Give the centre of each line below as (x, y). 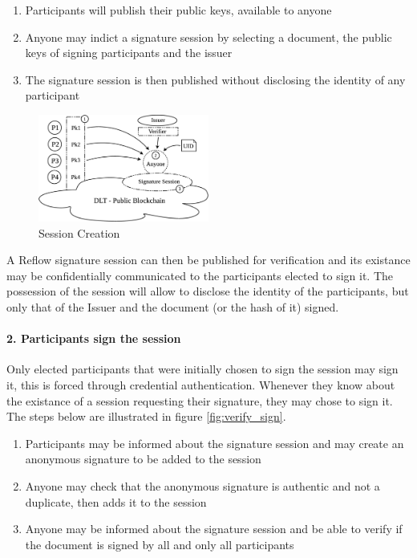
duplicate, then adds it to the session (116, 501)
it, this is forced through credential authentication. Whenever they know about (201, 385)
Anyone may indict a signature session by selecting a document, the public (208, 37)
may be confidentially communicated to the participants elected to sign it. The (200, 275)
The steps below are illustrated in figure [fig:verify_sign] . (146, 416)
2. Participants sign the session (94, 338)
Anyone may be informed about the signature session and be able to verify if (214, 529)
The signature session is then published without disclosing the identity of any (215, 79)
